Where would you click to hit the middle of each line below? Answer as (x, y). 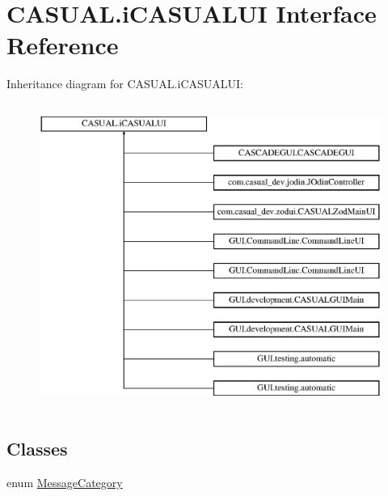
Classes (37, 448)
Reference (63, 45)
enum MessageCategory (65, 482)
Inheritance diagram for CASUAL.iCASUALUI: (125, 84)
